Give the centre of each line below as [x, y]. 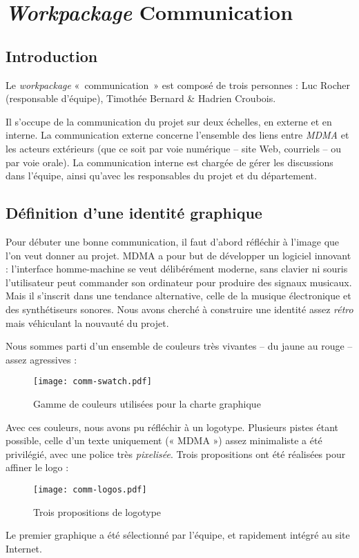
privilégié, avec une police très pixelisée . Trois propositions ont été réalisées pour [176, 454]
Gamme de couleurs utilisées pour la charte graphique [147, 403]
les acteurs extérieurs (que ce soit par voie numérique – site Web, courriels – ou [174, 148]
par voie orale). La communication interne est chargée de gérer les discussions [169, 162]
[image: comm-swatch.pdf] [93, 382]
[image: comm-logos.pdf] [90, 489]
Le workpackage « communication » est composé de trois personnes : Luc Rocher [178, 84]
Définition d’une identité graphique [134, 213]
